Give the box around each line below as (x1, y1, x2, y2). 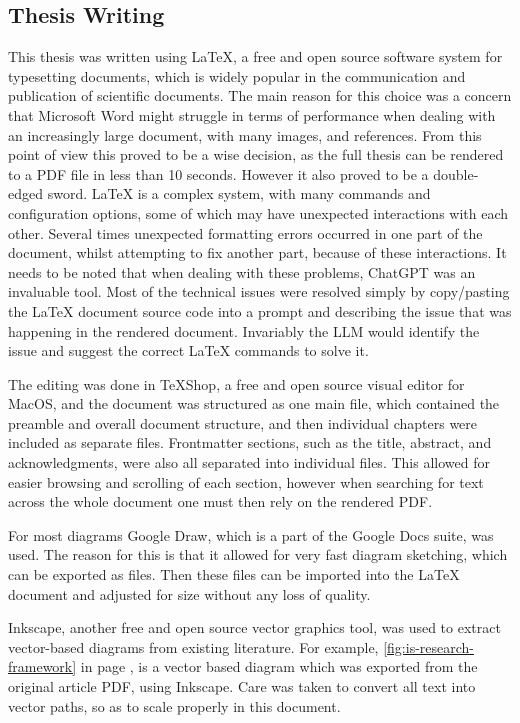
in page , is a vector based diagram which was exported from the (80, 656, 478, 677)
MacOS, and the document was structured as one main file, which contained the (8, 393, 500, 414)
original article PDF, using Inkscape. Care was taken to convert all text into (8, 676, 476, 697)
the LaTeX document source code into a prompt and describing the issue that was (8, 300, 512, 321)
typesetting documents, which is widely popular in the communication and (8, 65, 466, 86)
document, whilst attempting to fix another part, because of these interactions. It (8, 242, 507, 263)
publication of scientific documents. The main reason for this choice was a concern (8, 85, 512, 106)
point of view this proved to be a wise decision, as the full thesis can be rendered (8, 144, 504, 165)
